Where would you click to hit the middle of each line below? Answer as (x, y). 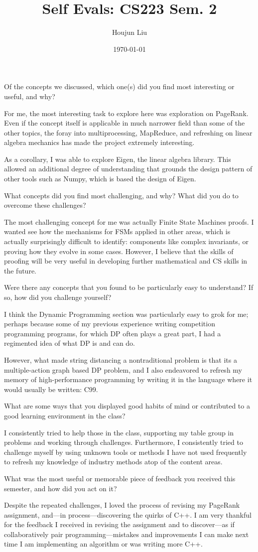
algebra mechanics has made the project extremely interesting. (99, 142)
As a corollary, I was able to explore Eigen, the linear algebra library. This (118, 159)
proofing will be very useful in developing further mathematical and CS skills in (126, 261)
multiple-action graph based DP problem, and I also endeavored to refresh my (123, 369)
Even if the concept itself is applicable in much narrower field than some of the (125, 123)
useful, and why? (30, 96)
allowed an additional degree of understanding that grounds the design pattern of (128, 169)
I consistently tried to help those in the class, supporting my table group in (119, 432)
